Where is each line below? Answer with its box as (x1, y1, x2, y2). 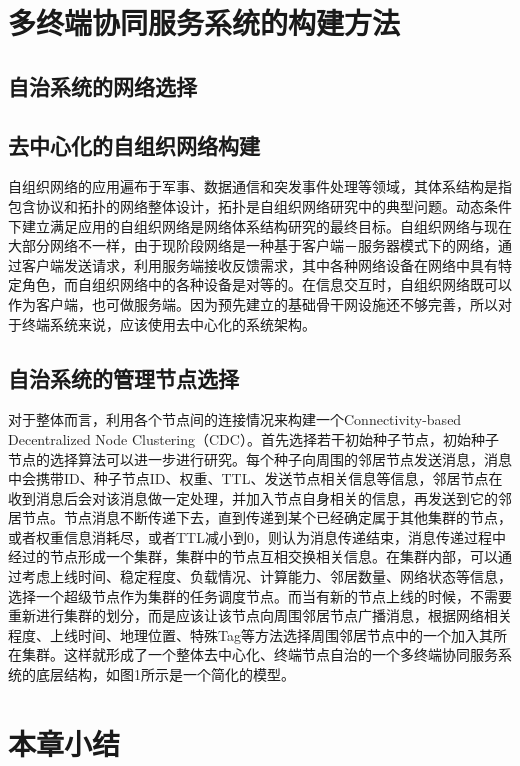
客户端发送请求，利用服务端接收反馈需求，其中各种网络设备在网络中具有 (21, 254, 498, 275)
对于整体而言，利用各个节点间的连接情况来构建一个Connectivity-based (8, 409, 462, 430)
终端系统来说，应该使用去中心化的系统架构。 (21, 313, 316, 334)
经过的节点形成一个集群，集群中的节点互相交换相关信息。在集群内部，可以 (8, 546, 498, 567)
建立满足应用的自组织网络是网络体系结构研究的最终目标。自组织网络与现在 (21, 215, 512, 236)
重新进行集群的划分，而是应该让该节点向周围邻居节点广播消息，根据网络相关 (8, 605, 512, 626)
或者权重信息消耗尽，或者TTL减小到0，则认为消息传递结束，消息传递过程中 (8, 526, 506, 547)
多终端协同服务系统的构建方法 (8, 2, 401, 43)
